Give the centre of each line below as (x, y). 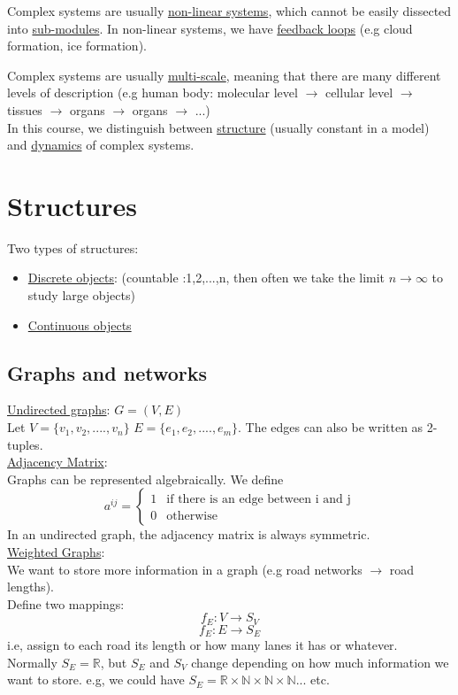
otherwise (192, 517)
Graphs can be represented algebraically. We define (145, 479)
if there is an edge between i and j (259, 500)
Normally (32, 662)
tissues (25, 109)
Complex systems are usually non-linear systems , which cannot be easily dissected (229, 11)
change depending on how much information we (320, 662)
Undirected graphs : (59, 409)
